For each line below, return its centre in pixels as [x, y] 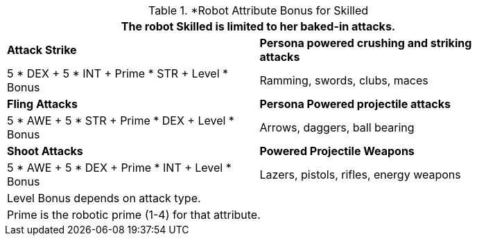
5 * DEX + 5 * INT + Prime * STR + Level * [118, 73]
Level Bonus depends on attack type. [104, 198]
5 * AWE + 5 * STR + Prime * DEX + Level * [121, 120]
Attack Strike [42, 50]
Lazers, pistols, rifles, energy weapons [360, 175]
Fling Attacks [42, 104]
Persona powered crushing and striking [366, 43]
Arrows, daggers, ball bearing [337, 127]
